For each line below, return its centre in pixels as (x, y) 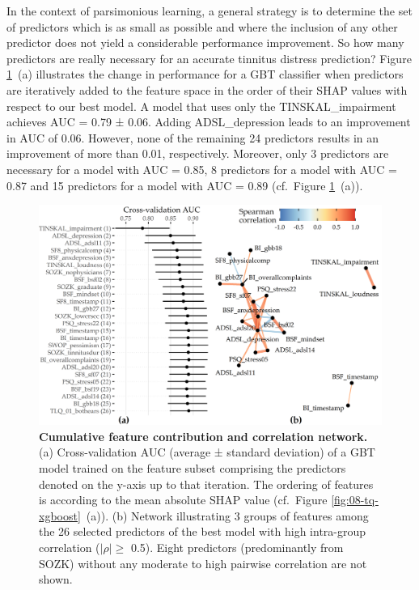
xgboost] (60, 515)
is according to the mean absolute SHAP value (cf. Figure (183, 500)
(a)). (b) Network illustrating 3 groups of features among (227, 515)
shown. (56, 579)
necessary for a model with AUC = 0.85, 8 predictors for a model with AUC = (202, 169)
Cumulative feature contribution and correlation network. (203, 436)
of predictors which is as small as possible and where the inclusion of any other (202, 26)
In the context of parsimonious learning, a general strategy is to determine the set (209, 11)
